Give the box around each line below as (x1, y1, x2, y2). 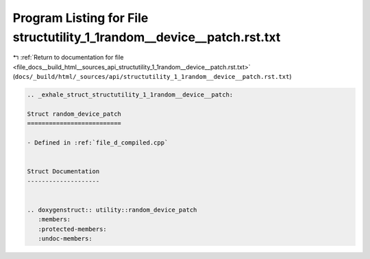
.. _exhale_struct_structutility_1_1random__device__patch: (27, 91, 234, 99)
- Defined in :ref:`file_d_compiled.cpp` (27, 139, 169, 147)
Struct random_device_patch (27, 110, 121, 118)
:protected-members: (38, 225, 108, 233)
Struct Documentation (27, 168, 100, 175)
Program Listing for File (12, 10, 149, 25)
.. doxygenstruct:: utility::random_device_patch (27, 206, 197, 214)
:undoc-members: (38, 234, 92, 243)
